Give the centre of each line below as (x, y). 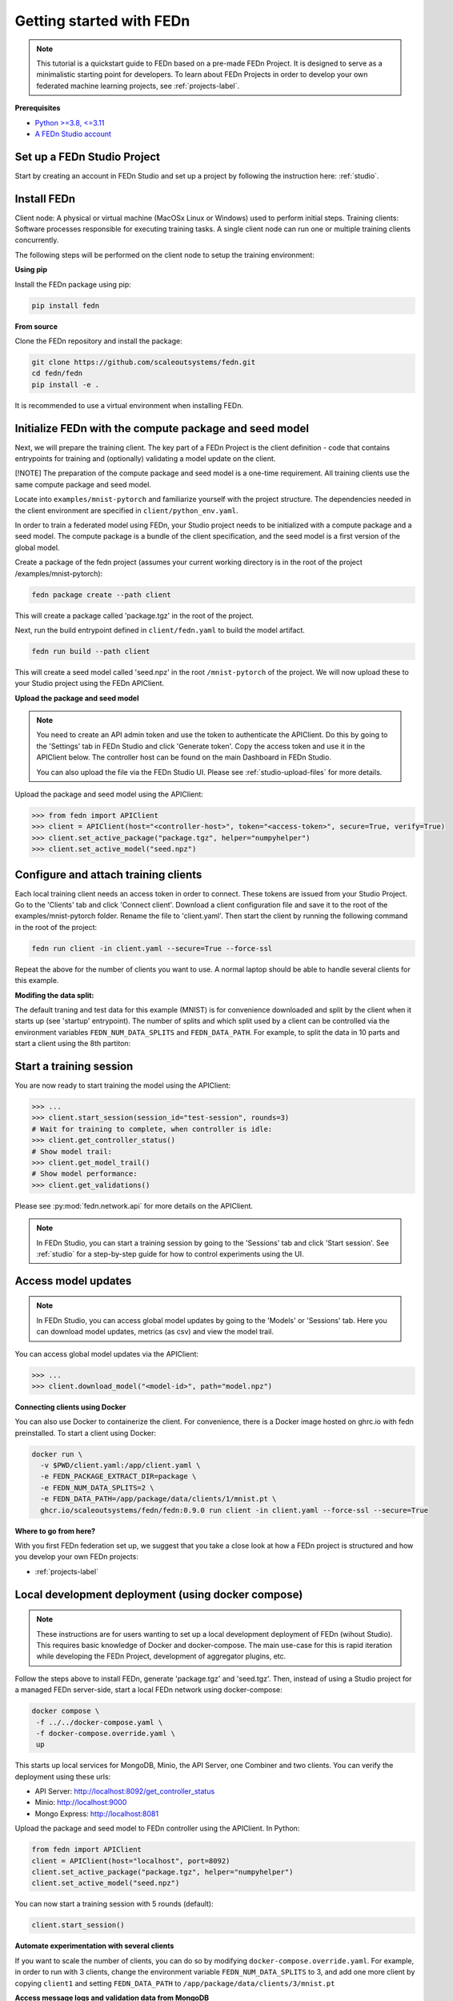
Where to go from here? (55, 1531)
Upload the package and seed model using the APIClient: (109, 794)
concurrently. (37, 240)
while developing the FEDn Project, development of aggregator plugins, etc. (161, 1656)
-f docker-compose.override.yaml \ (106, 1733)
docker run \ (57, 1454)
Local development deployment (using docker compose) (159, 1594)
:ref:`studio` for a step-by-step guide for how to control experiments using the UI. (170, 1253)
